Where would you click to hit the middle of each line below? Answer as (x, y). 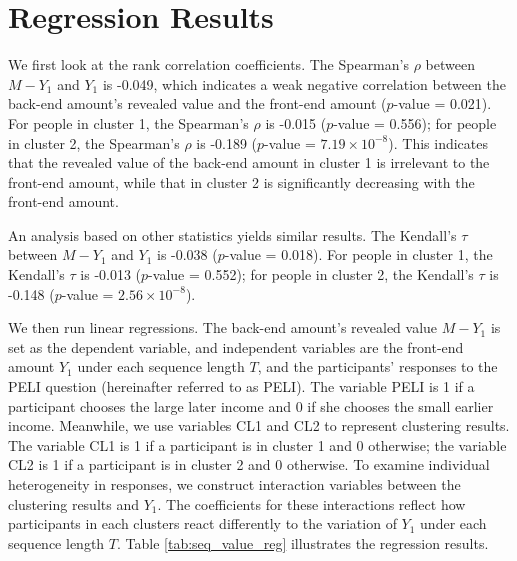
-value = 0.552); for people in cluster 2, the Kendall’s (311, 274)
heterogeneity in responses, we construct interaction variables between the (234, 484)
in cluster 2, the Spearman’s (94, 142)
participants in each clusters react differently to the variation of (202, 523)
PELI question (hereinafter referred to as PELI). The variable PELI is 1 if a (241, 386)
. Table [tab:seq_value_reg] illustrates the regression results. (302, 542)
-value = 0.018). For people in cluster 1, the (358, 254)
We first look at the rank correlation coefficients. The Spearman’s (208, 64)
